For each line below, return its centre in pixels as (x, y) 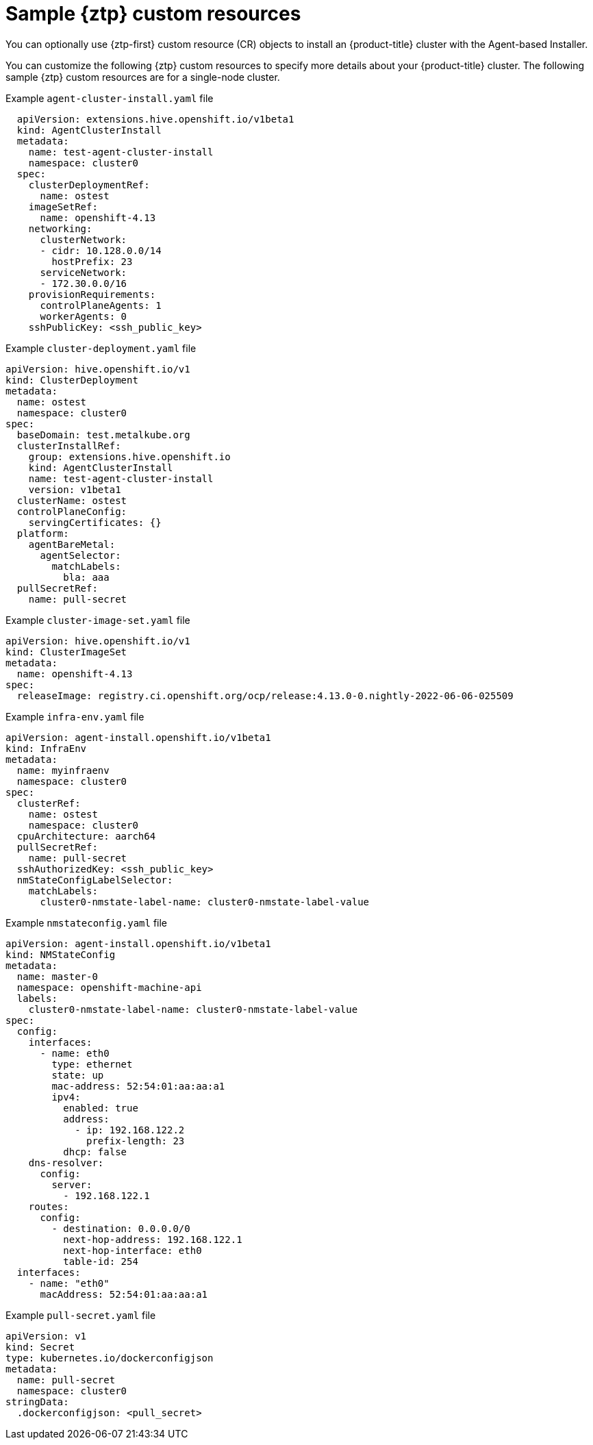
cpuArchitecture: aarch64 (86, 836)
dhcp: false (95, 1152)
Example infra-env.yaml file (75, 716)
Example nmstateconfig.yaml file (87, 922)
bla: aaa (86, 577)
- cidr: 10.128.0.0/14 (101, 250)
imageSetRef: (63, 206)
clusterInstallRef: (69, 445)
